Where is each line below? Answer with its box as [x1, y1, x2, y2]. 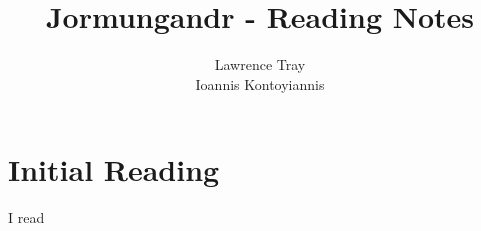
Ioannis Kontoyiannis [195, 73, 325, 94]
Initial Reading [8, 149, 220, 190]
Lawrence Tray [214, 54, 306, 75]
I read [8, 207, 45, 228]
